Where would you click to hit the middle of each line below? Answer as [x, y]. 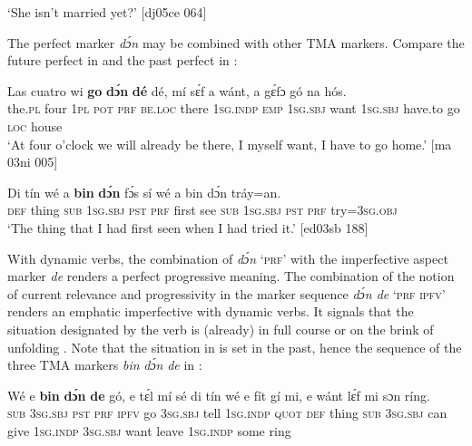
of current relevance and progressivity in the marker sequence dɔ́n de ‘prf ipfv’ [226, 293]
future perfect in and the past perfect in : [123, 60]
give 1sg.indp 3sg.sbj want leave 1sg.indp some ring [149, 430]
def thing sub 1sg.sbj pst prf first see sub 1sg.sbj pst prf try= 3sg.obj [202, 210]
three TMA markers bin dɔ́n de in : [105, 365]
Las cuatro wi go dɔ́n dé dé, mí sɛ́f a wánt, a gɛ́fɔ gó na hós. [177, 90]
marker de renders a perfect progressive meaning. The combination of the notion [231, 276]
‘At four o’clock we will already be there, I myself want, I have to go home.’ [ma [230, 144]
